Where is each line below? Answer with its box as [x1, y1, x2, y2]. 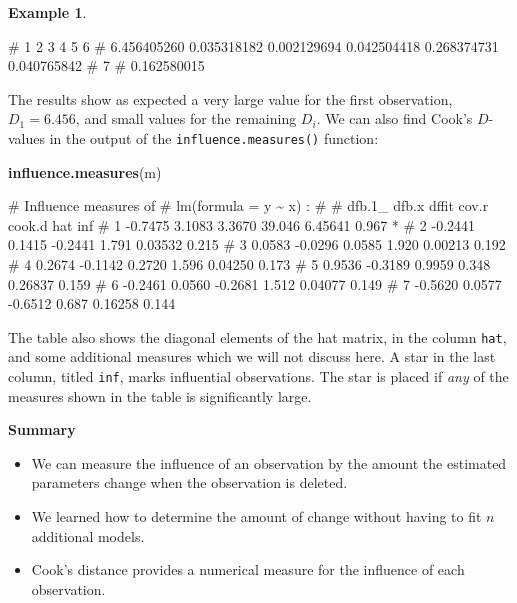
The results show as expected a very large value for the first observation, [8, 88, 453, 109]
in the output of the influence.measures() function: [49, 127, 379, 148]
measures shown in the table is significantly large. [8, 385, 312, 406]
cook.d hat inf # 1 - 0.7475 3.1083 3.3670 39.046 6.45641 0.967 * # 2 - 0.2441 [8, 214, 476, 235]
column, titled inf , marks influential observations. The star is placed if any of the [8, 366, 509, 387]
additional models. [31, 525, 145, 546]
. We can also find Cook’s [316, 108, 473, 129]
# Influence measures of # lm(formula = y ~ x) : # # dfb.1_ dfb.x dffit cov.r [8, 195, 489, 216]
